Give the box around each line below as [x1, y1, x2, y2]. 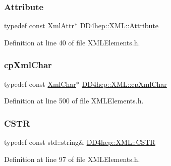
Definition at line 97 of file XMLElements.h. [4, 153, 140, 164]
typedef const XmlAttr [4, 20, 74, 31]
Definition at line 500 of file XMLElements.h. [4, 95, 144, 106]
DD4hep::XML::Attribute [80, 20, 159, 31]
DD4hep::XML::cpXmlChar [82, 78, 167, 89]
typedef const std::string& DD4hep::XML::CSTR [4, 137, 155, 147]
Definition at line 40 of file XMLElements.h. [4, 37, 140, 47]
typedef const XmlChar [4, 78, 76, 89]
